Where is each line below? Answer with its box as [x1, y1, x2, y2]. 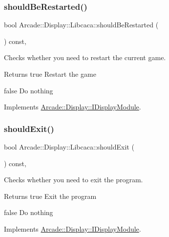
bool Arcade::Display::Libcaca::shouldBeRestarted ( [4, 20, 159, 30]
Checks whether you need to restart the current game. [4, 52, 166, 63]
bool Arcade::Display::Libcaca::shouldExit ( [4, 142, 134, 151]
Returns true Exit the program [4, 191, 97, 201]
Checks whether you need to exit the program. [4, 174, 143, 185]
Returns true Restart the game [4, 69, 96, 79]
